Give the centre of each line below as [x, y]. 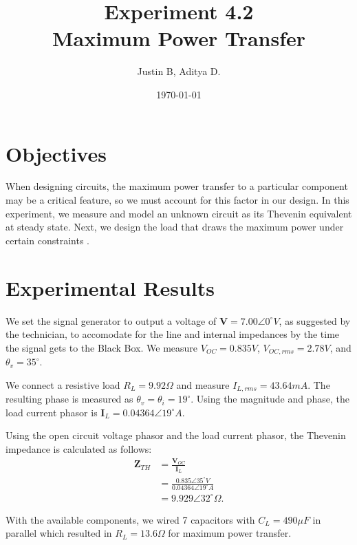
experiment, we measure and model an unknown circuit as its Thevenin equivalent [179, 213]
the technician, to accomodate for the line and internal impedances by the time [173, 334]
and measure [203, 384]
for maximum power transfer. [230, 533]
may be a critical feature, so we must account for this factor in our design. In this [177, 200]
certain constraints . [47, 240]
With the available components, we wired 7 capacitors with [130, 519]
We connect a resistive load [63, 384]
